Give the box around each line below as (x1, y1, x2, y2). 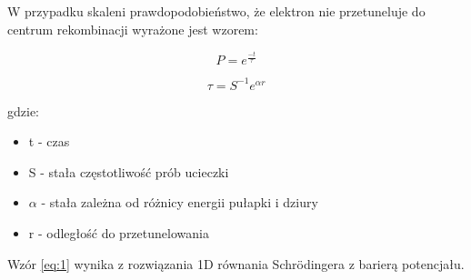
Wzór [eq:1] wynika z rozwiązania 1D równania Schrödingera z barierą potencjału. (7, 254, 465, 273)
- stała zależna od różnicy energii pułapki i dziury (41, 193, 318, 212)
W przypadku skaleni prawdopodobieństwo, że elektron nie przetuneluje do (7, 2, 426, 20)
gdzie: (7, 101, 39, 120)
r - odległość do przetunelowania (28, 224, 209, 242)
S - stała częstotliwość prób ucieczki (28, 162, 229, 181)
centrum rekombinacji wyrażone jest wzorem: (7, 19, 258, 38)
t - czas (28, 132, 70, 151)
